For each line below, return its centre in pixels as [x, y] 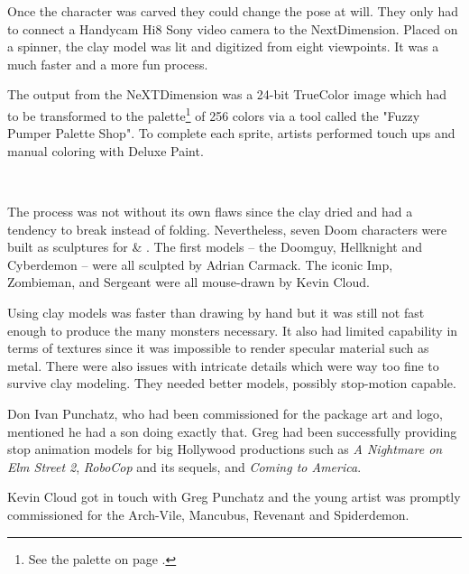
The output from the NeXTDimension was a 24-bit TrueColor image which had [227, 94]
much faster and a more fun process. [108, 64]
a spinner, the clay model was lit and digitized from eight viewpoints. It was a [223, 46]
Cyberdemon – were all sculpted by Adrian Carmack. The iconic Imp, [200, 264]
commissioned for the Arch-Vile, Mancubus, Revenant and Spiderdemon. [208, 514]
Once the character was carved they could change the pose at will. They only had [233, 11]
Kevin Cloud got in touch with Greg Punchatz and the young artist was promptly [234, 497]
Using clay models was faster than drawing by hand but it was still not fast [216, 312]
